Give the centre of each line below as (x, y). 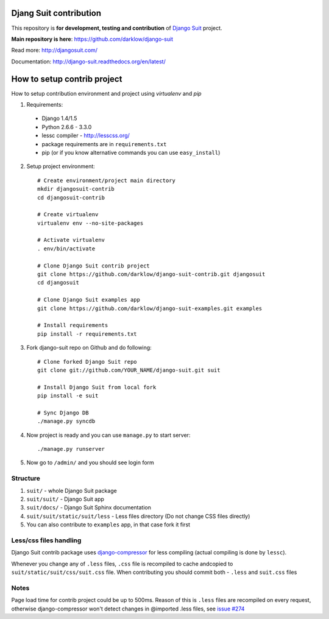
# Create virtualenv (68, 214)
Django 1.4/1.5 (59, 118)
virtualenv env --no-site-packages (90, 223)
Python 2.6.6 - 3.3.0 (67, 127)
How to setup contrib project (67, 79)
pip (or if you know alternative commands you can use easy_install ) (131, 152)
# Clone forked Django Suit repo (87, 362)
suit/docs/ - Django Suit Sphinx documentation (89, 508)
